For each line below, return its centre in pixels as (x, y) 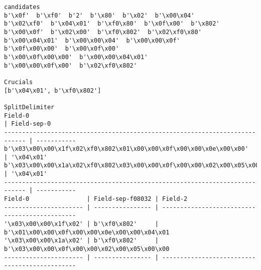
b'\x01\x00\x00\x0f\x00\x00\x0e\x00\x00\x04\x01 (87, 232)
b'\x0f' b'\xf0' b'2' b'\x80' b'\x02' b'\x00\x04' (99, 15)
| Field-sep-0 (28, 124)
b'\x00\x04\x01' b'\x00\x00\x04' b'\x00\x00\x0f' (92, 40)
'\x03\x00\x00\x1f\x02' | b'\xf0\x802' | (81, 224)
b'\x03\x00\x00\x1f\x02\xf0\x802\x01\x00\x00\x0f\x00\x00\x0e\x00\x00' (126, 149)
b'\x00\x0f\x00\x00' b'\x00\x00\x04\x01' (76, 57)
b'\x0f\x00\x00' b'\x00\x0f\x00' (62, 49)
